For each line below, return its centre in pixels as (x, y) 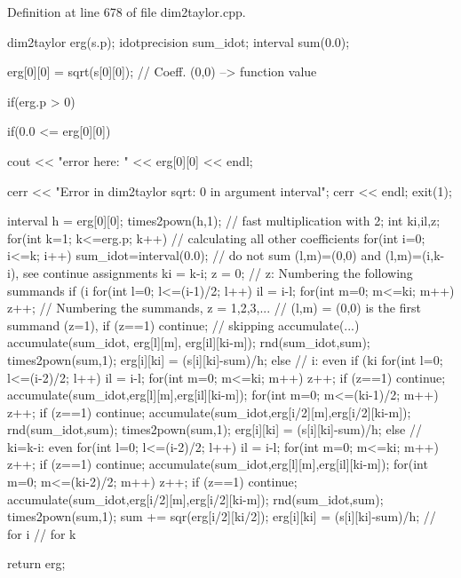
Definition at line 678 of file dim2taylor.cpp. (127, 12)
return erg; (36, 563)
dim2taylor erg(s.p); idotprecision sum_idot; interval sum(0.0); (179, 41)
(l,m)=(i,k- (415, 255)
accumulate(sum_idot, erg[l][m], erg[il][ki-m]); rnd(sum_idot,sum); (189, 342)
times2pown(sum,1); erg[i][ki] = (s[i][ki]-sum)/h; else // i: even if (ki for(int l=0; (225, 359)
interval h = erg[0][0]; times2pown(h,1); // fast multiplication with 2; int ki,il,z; (224, 221)
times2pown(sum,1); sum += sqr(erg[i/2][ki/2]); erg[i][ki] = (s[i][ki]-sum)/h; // (222, 516)
